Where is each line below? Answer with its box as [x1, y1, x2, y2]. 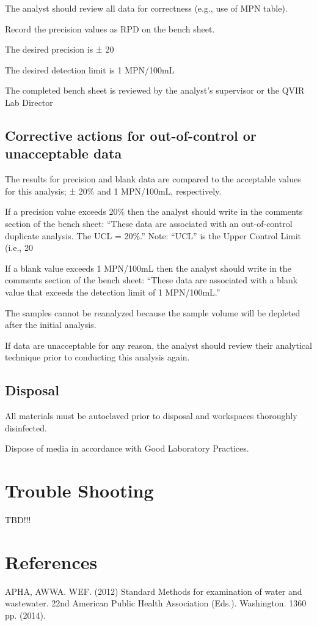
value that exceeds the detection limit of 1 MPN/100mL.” [5, 285, 220, 298]
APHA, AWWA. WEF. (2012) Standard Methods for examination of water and [5, 584, 302, 597]
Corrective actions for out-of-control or [5, 125, 257, 144]
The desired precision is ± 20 [5, 43, 114, 56]
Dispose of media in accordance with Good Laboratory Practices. [5, 442, 249, 455]
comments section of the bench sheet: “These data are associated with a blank [5, 274, 298, 286]
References [5, 549, 98, 574]
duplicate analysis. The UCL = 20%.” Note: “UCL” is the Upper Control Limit [5, 229, 302, 242]
